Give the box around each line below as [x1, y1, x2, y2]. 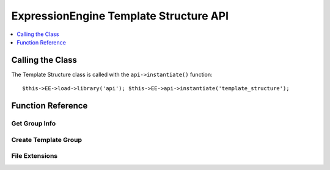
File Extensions [11, 152, 58, 160]
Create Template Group [11, 135, 82, 144]
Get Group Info [11, 119, 56, 128]
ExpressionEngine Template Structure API [11, 9, 229, 23]
